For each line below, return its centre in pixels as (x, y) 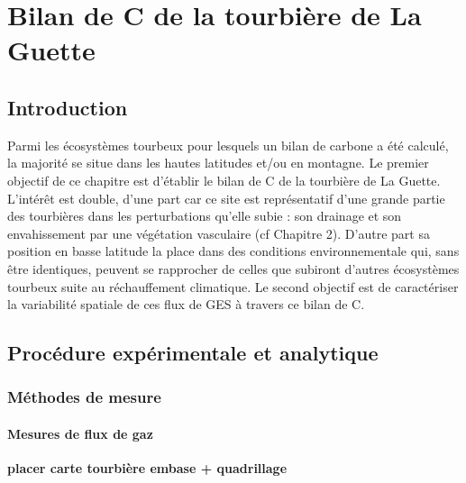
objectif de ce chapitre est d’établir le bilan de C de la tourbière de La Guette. (224, 180)
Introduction (68, 107)
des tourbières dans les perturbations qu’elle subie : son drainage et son (205, 216)
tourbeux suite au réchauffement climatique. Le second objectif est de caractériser (233, 286)
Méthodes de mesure (84, 397)
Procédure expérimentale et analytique (193, 353)
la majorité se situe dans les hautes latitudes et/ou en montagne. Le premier (218, 163)
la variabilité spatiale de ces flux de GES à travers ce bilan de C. (186, 304)
